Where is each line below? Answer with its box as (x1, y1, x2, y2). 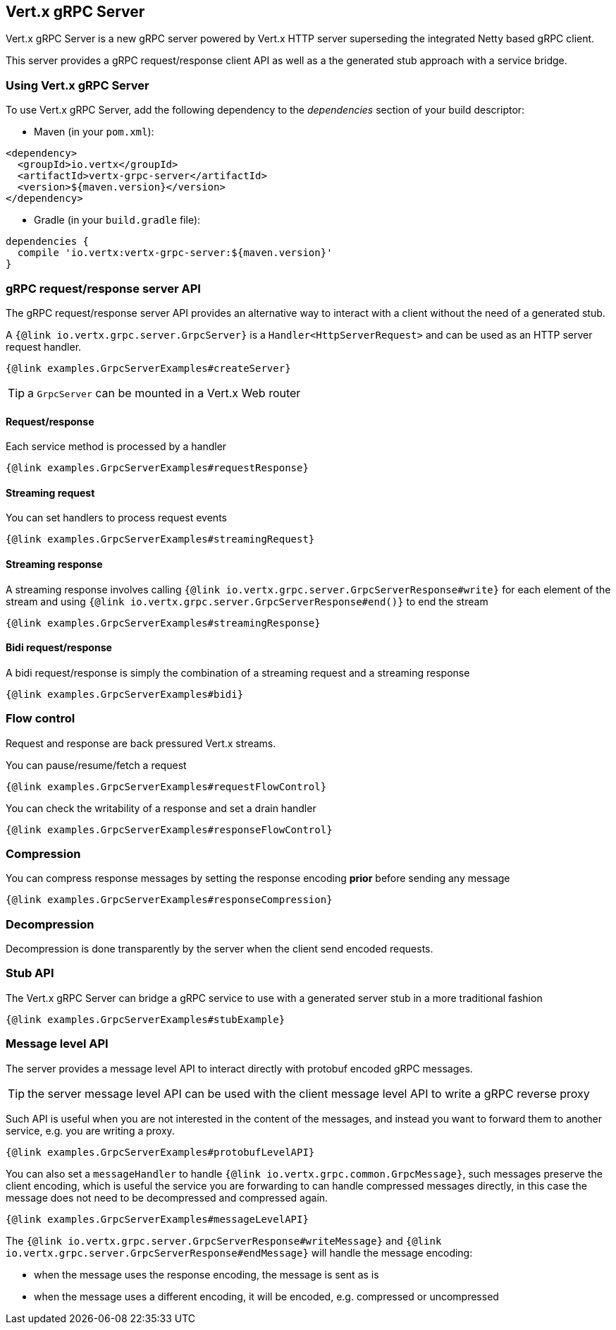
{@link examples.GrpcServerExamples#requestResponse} (6, 462, 309, 474)
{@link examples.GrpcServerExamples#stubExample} (6, 1013, 285, 1025)
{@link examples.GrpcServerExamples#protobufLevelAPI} (6, 1146, 315, 1158)
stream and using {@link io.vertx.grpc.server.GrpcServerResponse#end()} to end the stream (6, 595, 488, 607)
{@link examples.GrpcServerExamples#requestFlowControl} (6, 780, 327, 792)
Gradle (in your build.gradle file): (34, 214, 201, 226)
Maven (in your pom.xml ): (34, 126, 154, 138)
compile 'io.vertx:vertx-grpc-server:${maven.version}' (17, 247, 333, 259)
